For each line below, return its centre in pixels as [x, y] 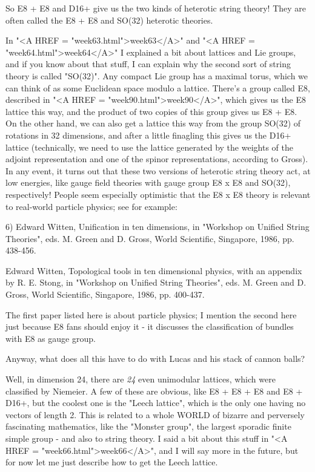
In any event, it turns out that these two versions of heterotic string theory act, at [158, 170]
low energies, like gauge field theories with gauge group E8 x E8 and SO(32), [148, 182]
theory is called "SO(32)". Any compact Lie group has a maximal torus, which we [157, 75]
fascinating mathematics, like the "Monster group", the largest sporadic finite [148, 426]
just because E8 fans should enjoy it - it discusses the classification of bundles [150, 326]
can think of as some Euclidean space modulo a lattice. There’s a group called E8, [158, 87]
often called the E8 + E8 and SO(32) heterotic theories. [109, 20]
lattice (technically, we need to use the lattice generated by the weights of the [149, 147]
